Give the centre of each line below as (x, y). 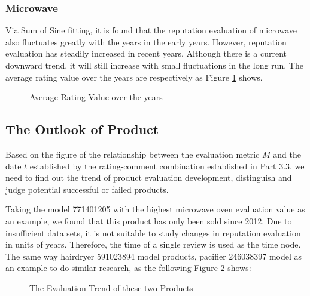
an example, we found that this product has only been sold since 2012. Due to (149, 221)
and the (287, 154)
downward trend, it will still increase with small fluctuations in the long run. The (154, 65)
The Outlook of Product (82, 129)
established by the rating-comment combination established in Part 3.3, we (167, 166)
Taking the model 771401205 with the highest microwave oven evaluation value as (155, 209)
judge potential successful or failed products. (87, 189)
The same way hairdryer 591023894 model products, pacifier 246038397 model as (154, 256)
